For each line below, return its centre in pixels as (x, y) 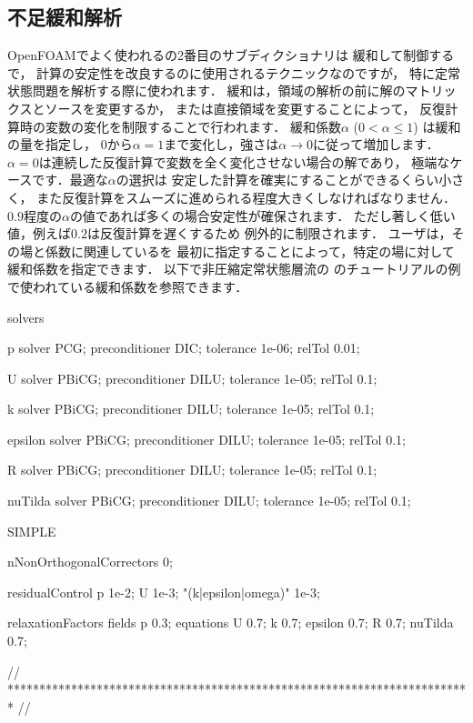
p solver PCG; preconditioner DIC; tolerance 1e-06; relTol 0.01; (184, 348)
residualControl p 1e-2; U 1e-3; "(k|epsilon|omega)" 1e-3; (164, 592)
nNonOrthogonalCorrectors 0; (90, 562)
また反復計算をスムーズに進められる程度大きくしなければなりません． (247, 197)
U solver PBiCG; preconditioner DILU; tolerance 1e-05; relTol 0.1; (192, 378)
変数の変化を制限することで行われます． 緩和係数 (193, 126)
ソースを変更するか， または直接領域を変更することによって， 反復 (245, 108)
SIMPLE (32, 531)
